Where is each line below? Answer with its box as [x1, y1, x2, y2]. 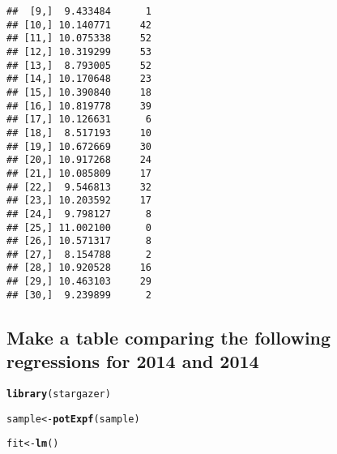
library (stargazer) [6, 388, 111, 400]
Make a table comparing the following [6, 324, 331, 349]
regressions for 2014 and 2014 [6, 349, 259, 374]
